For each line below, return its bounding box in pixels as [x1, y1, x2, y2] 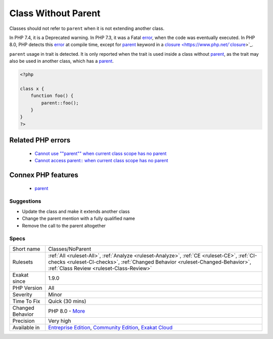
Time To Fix [12, 297, 40, 305]
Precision [12, 317, 35, 324]
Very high [48, 317, 71, 324]
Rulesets [12, 258, 33, 266]
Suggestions [9, 198, 41, 205]
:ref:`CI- [238, 252, 257, 259]
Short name [12, 245, 40, 252]
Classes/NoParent [48, 245, 92, 252]
